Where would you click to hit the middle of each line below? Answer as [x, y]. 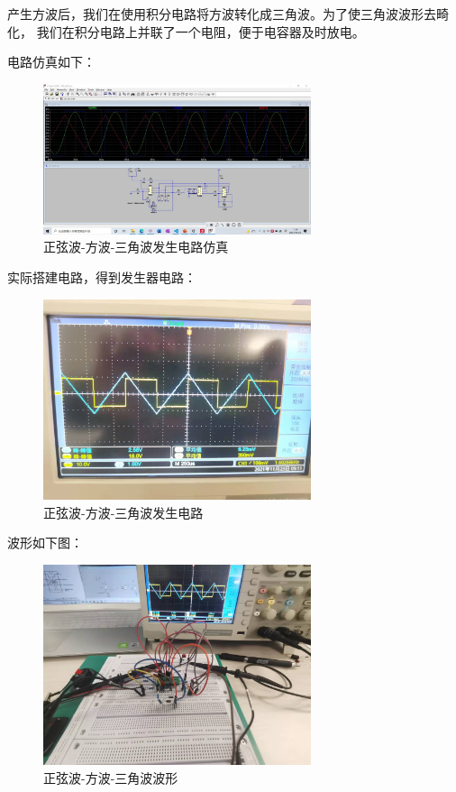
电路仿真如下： [51, 62]
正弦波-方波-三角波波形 [111, 777]
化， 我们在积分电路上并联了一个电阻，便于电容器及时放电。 [186, 31]
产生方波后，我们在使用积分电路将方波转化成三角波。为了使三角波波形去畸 [228, 14]
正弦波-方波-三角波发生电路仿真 [136, 247]
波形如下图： [45, 543]
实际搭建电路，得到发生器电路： [102, 276]
